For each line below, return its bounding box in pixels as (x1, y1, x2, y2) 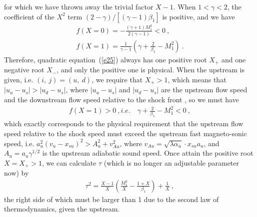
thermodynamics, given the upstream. (4, 204, 120, 214)
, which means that (167, 74, 226, 84)
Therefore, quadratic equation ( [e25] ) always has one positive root (4, 54, 207, 64)
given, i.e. (4, 74, 33, 84)
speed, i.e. (4, 138, 34, 148)
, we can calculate (41, 157, 96, 168)
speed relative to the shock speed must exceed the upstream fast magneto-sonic (4, 128, 247, 138)
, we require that (91, 74, 143, 84)
